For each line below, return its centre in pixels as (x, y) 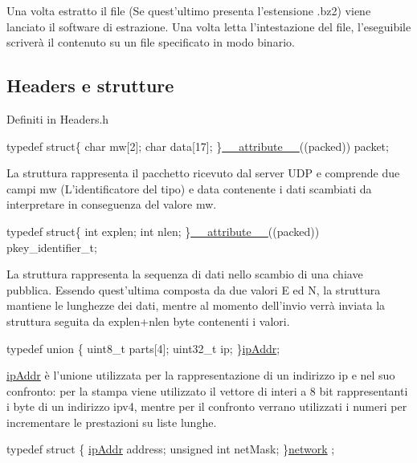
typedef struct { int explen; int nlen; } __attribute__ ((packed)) (163, 231)
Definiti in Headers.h (58, 118)
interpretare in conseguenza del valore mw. (112, 204)
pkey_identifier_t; (52, 247)
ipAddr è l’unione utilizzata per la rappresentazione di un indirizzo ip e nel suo (201, 375)
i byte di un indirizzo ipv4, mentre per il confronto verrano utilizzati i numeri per (207, 406)
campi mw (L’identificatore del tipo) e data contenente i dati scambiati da (189, 188)
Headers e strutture (90, 85)
